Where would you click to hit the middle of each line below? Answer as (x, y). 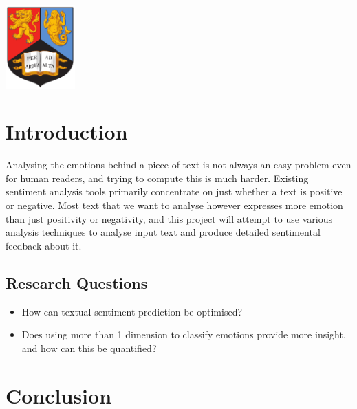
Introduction (67, 132)
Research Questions (77, 282)
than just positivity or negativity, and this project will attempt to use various (169, 218)
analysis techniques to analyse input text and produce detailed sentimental (163, 232)
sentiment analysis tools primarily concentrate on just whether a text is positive (174, 191)
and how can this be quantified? (89, 347)
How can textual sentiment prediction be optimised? (132, 311)
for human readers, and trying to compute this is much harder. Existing (157, 178)
